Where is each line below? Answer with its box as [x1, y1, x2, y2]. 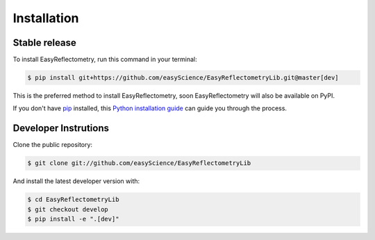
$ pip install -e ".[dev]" [27, 215, 119, 223]
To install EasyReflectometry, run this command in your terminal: [12, 55, 197, 64]
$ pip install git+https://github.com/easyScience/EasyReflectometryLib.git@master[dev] [27, 74, 340, 82]
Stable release [12, 37, 76, 49]
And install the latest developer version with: [12, 177, 140, 185]
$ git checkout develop [27, 205, 109, 213]
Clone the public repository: [12, 141, 93, 149]
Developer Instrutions [12, 122, 110, 135]
